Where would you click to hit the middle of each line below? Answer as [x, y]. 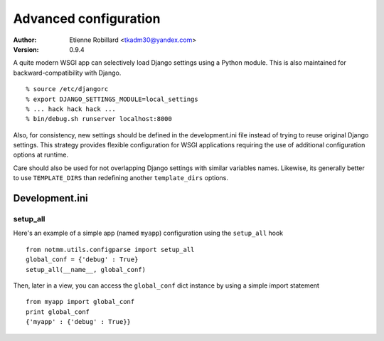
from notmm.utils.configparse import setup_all [110, 250]
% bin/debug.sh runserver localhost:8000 [99, 119]
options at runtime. [41, 155]
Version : [26, 49]
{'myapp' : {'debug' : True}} [79, 322]
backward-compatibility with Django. [67, 73]
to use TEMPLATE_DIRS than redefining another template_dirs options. [121, 178]
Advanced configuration [87, 19]
